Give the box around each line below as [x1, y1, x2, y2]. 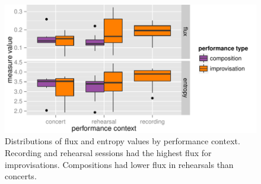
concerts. [5, 170, 37, 182]
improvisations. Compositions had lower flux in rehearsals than [5, 158, 234, 170]
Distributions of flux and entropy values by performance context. [5, 135, 240, 147]
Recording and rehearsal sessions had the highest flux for [5, 147, 212, 159]
